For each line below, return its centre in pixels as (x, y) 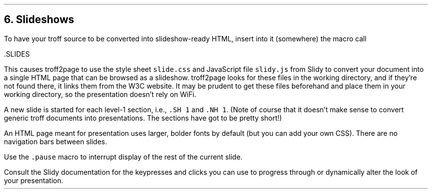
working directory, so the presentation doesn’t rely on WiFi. (100, 94)
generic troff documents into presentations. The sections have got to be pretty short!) (143, 118)
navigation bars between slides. (55, 141)
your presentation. (34, 180)
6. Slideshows (39, 20)
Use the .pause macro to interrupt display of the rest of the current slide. (123, 157)
